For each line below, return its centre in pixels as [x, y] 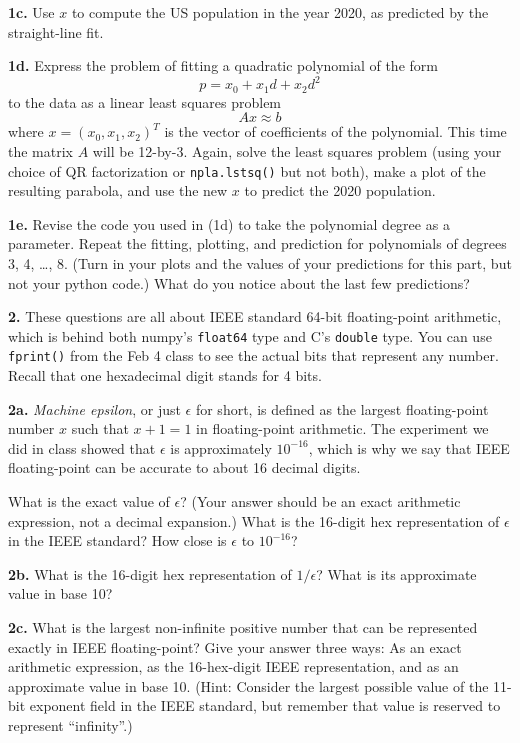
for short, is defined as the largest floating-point [342, 408]
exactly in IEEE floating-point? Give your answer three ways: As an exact [235, 646]
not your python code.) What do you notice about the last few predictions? [239, 282]
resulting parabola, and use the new [118, 190]
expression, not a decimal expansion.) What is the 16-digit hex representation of [254, 520]
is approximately [221, 447]
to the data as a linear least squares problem [145, 101]
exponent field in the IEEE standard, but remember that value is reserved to [265, 705]
